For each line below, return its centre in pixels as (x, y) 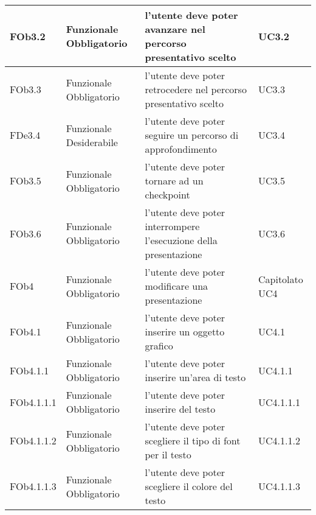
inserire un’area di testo (195, 377)
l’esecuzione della (181, 240)
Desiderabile (92, 142)
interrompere (172, 226)
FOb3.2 (28, 36)
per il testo (168, 454)
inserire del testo (180, 409)
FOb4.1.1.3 (33, 486)
